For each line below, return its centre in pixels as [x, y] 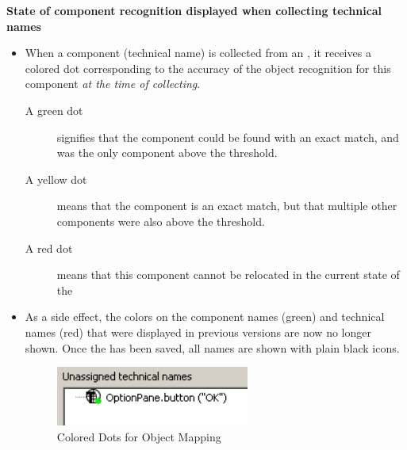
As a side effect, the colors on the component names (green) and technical [205, 317]
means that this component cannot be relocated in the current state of [228, 275]
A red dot [49, 248]
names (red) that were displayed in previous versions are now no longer [198, 332]
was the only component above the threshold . [167, 153]
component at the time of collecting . [113, 84]
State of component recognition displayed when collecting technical [194, 10]
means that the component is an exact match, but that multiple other [227, 206]
